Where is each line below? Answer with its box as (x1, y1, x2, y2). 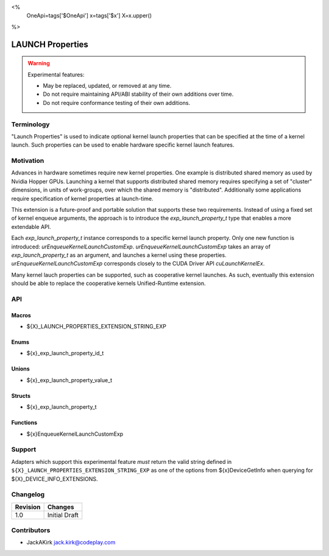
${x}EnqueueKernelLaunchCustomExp (26, 430, 124, 438)
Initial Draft (47, 510, 79, 519)
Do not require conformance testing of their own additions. (43, 99, 191, 106)
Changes (47, 502, 74, 511)
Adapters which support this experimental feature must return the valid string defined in (11, 458, 232, 465)
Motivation (11, 156, 44, 165)
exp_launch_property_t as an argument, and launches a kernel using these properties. (11, 251, 227, 259)
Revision (15, 502, 41, 511)
